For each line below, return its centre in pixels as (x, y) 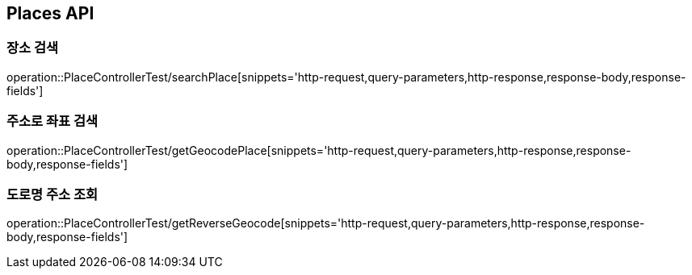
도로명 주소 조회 (52, 194)
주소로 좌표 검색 (52, 121)
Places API (50, 13)
